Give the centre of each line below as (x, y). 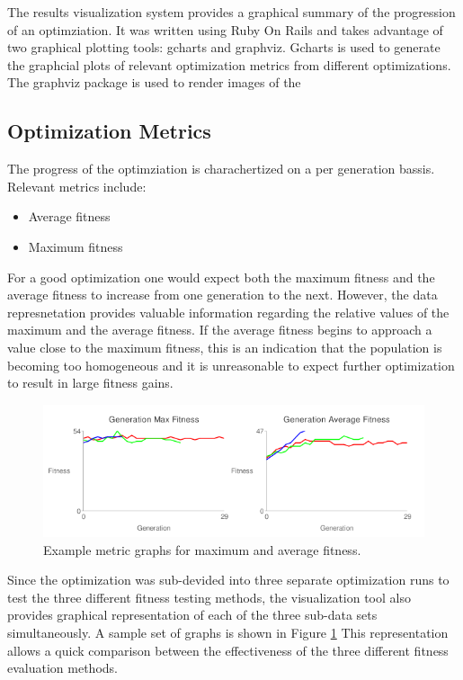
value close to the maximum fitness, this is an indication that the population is (225, 347)
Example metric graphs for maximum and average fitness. (202, 549)
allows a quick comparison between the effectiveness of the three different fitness (228, 650)
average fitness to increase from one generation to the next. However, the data (223, 295)
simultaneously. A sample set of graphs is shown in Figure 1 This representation (228, 633)
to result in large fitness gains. (90, 383)
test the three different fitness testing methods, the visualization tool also (209, 597)
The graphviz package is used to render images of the (154, 82)
